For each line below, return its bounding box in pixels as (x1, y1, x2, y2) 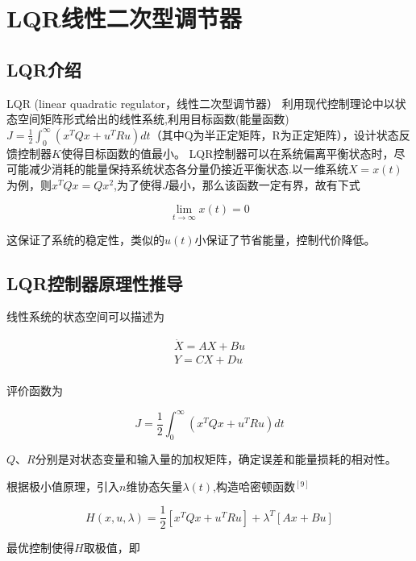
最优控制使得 (6, 539, 74, 556)
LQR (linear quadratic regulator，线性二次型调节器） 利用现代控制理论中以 (6, 94, 395, 111)
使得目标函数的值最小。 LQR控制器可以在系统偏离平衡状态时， (60, 144, 394, 161)
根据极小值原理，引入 (6, 477, 119, 494)
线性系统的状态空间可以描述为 (6, 308, 164, 325)
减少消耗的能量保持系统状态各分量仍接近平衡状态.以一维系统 (28, 160, 348, 177)
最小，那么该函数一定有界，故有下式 (168, 176, 360, 193)
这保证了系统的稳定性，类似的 (6, 231, 164, 247)
